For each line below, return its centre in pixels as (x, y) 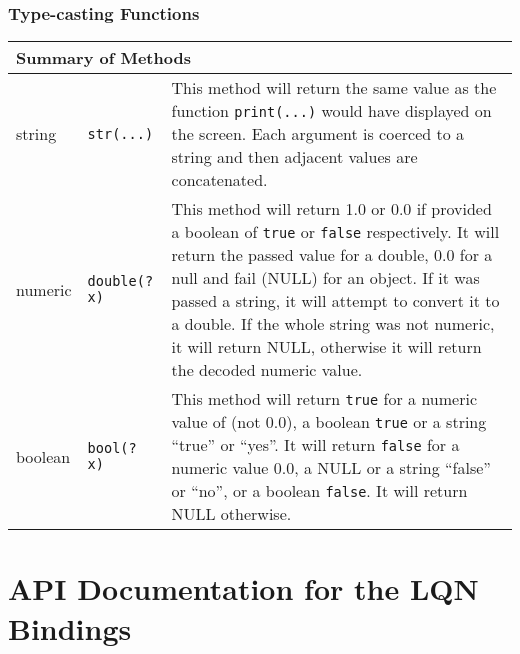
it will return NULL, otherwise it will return (326, 347)
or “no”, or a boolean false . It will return (319, 491)
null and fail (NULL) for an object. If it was (325, 278)
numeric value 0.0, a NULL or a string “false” (331, 468)
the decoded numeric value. (267, 370)
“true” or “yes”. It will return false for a (315, 445)
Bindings (70, 627)
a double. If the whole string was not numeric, (333, 324)
